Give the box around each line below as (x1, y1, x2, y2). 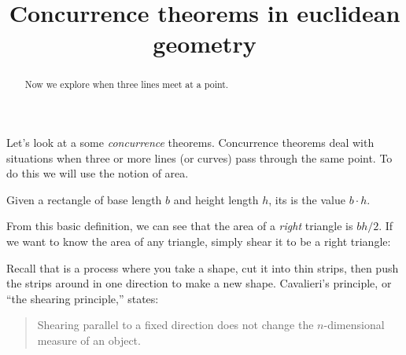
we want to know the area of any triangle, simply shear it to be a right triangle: (6, 232, 391, 249)
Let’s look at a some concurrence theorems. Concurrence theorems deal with (6, 134, 375, 151)
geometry (153, 27, 257, 60)
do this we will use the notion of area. (6, 165, 189, 181)
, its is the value (268, 191, 345, 207)
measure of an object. (37, 331, 141, 348)
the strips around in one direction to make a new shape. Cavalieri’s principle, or (6, 275, 392, 291)
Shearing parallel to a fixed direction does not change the (37, 317, 314, 333)
